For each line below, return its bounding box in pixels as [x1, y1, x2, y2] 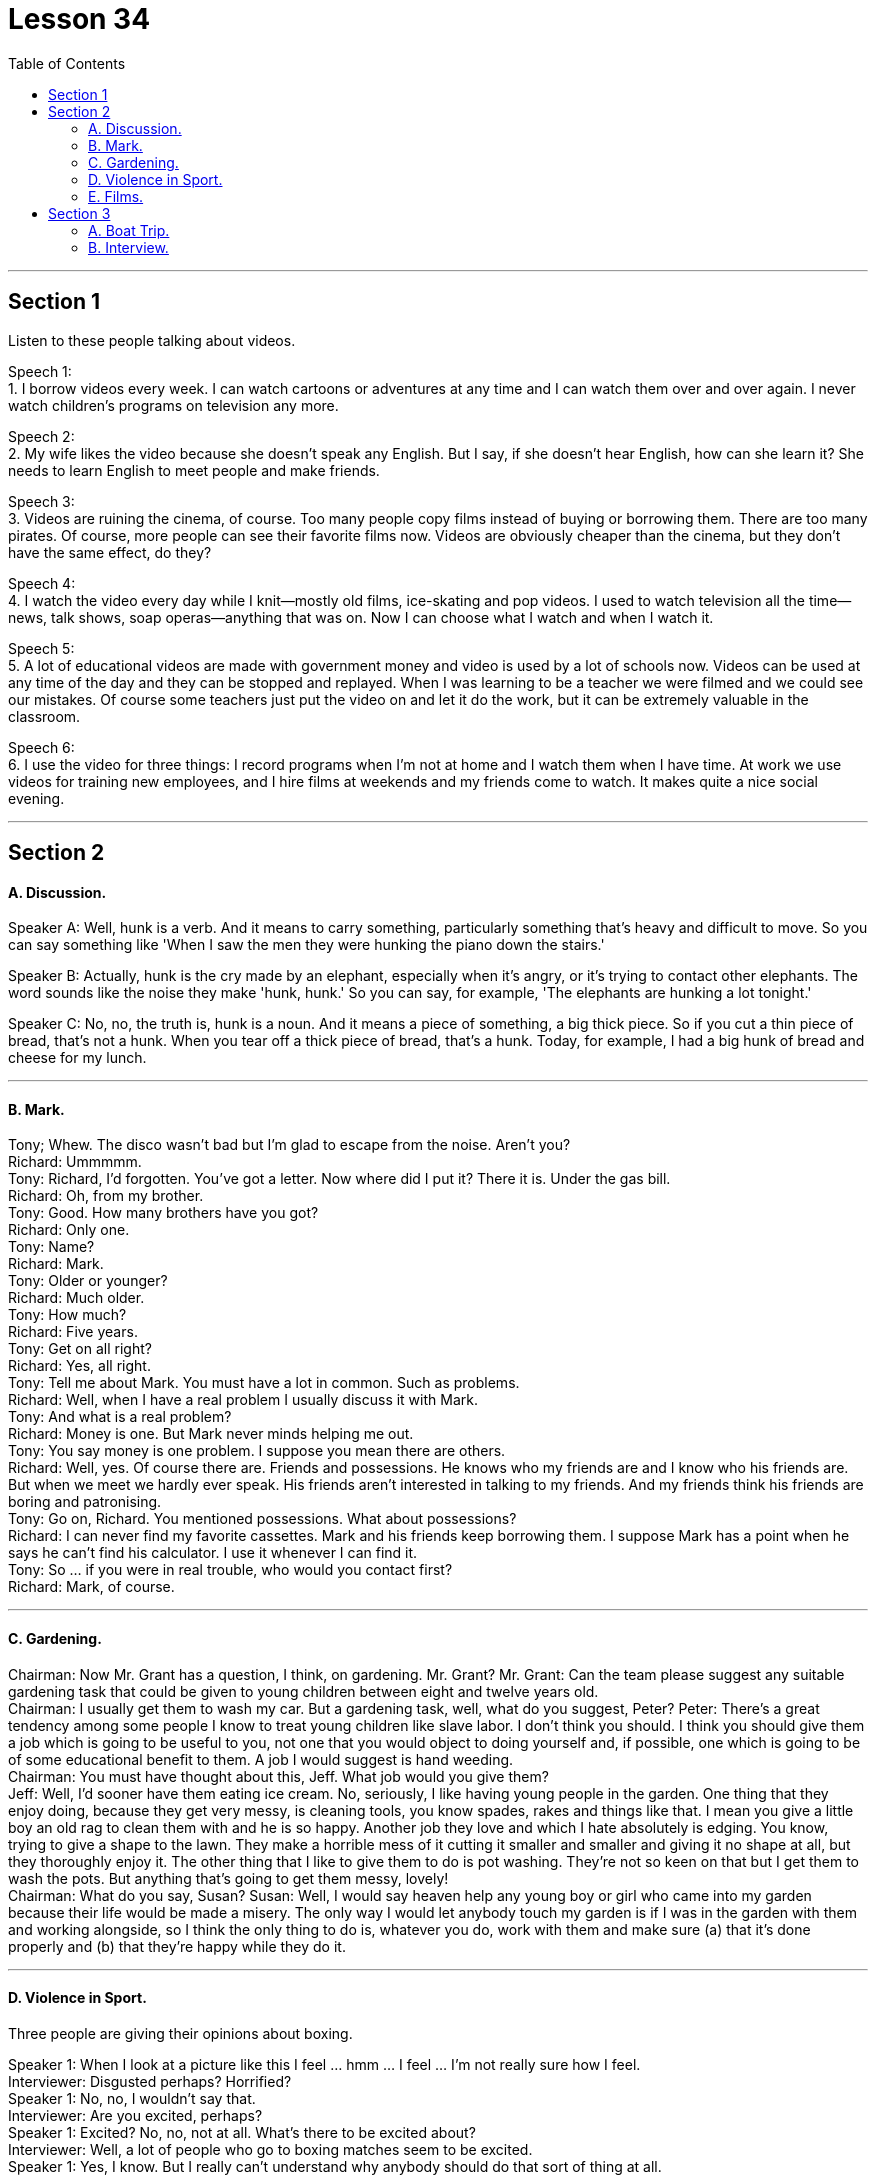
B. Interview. [88, 238, 169, 256]
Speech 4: [8, 574, 76, 592]
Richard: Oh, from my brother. [8, 1187, 204, 1205]
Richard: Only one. [8, 1221, 130, 1239]
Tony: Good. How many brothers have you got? [8, 1204, 319, 1222]
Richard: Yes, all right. [8, 1357, 151, 1375]
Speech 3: [8, 492, 75, 510]
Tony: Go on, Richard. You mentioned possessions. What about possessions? [8, 1510, 517, 1528]
